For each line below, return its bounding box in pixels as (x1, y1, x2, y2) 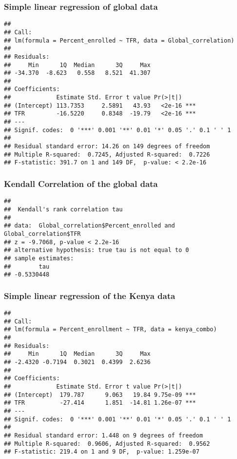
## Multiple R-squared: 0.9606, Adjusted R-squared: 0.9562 (4, 440, 210, 447)
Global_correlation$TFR (4, 230, 81, 237)
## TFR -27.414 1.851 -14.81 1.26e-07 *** (4, 399, 196, 407)
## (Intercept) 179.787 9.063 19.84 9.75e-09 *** (4, 391, 196, 398)
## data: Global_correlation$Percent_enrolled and (4, 222, 175, 229)
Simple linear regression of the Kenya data (4, 289, 176, 301)
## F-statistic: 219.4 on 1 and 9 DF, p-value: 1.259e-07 (4, 448, 199, 456)
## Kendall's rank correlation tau (4, 206, 123, 213)
